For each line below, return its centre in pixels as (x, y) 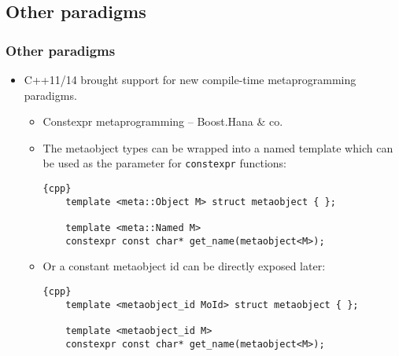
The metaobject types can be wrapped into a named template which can (218, 147)
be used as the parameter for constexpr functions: (164, 163)
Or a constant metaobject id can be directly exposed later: (184, 266)
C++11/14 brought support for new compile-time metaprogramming (190, 79)
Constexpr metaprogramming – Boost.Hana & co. (163, 121)
